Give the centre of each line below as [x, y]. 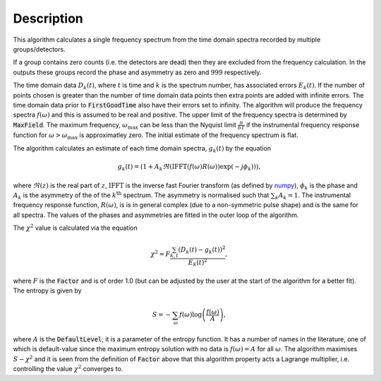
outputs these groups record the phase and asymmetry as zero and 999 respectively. [137, 72]
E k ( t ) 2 [198, 262]
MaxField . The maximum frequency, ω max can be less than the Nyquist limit [125, 125]
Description [48, 18]
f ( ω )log [190, 315]
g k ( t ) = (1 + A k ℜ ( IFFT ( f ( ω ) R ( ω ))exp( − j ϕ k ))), [189, 168]
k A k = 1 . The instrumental [313, 196]
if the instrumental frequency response [303, 124]
